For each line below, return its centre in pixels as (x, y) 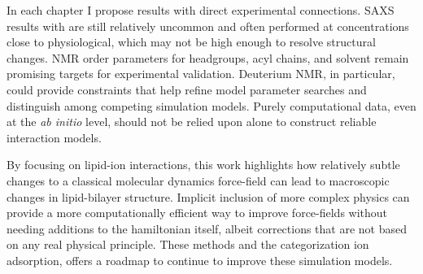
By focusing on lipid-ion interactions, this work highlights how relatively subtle (203, 165)
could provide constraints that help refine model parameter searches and (187, 89)
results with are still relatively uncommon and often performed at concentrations (208, 26)
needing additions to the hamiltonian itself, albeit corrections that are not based (207, 228)
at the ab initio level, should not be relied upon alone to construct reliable (192, 122)
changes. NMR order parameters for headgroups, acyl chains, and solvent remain (208, 57)
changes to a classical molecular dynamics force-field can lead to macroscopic (198, 180)
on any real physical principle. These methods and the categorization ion (188, 244)
